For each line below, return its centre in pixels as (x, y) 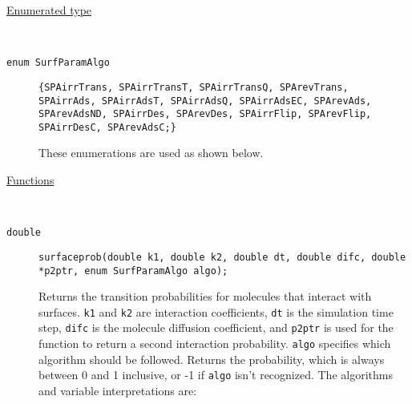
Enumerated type (49, 10)
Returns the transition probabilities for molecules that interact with (205, 296)
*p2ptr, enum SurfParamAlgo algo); (133, 271)
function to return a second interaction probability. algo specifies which (215, 343)
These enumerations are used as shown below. (151, 153)
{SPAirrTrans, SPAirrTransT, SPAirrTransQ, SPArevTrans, (194, 87)
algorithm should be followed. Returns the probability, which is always (212, 359)
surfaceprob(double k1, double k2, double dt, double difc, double (222, 257)
